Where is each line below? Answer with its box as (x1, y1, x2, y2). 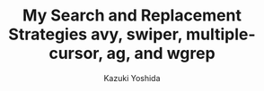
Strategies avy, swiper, (7, 24, 183, 45)
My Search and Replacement (22, 5, 242, 26)
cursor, (48, 44, 104, 63)
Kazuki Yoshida (103, 72, 161, 83)
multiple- (186, 24, 257, 45)
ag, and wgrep (106, 44, 216, 63)
